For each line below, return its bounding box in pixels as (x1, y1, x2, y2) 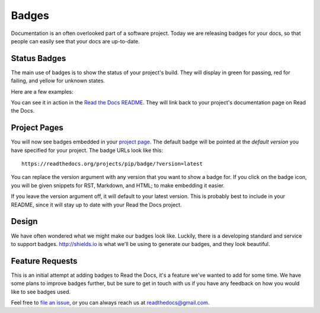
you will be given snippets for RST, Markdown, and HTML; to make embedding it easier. (11, 181, 225, 189)
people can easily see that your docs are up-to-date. (11, 37, 140, 44)
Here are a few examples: (11, 88, 73, 95)
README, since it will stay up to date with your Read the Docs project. (11, 201, 182, 208)
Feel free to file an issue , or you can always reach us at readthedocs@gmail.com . (11, 299, 210, 306)
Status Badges (11, 53, 66, 63)
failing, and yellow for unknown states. (11, 77, 105, 84)
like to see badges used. (11, 288, 71, 295)
